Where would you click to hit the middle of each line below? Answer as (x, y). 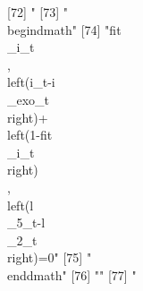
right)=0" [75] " (50, 257)
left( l (21, 205)
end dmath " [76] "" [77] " (72, 274)
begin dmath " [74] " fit (64, 29)
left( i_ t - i (31, 82)
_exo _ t (29, 99)
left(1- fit (30, 135)
